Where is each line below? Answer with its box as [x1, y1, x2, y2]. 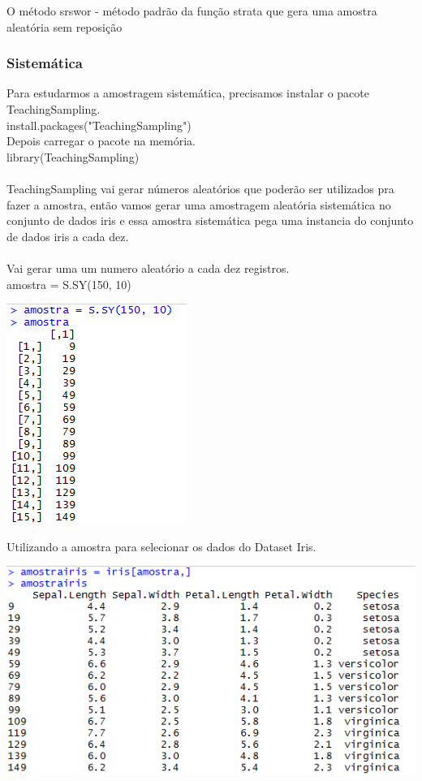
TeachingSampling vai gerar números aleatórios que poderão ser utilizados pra [6, 179, 394, 196]
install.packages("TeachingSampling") [6, 116, 192, 133]
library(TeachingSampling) [6, 148, 140, 165]
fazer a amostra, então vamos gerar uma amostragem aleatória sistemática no [6, 196, 391, 213]
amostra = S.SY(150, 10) [6, 275, 131, 292]
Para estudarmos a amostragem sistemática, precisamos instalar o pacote [6, 84, 369, 101]
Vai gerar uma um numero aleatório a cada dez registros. [6, 259, 290, 276]
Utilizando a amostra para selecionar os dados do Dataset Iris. [6, 537, 316, 554]
